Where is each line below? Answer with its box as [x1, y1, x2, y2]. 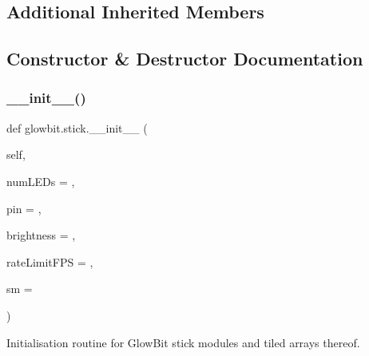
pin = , [6, 200, 42, 216]
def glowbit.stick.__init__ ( [6, 119, 148, 136]
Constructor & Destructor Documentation [6, 46, 363, 71]
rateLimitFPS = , [6, 253, 93, 270]
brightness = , [6, 227, 76, 243]
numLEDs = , [6, 172, 75, 189]
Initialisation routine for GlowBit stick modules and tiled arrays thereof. [6, 334, 360, 350]
